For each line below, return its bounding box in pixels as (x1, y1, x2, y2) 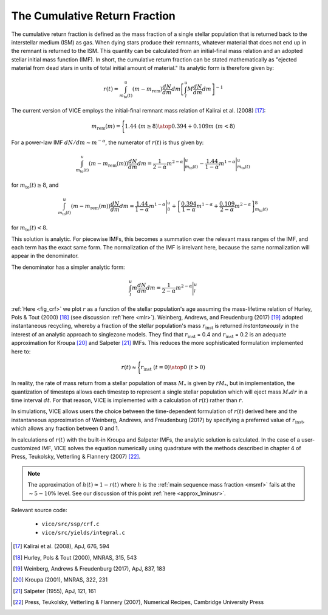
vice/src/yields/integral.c (41, 529, 126, 536)
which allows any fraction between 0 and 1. (11, 425, 120, 432)
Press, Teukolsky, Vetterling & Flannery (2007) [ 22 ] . (11, 453, 141, 460)
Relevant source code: (11, 506, 68, 513)
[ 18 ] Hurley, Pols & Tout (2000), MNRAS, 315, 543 (13, 554, 137, 561)
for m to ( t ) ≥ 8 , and (11, 181, 59, 190)
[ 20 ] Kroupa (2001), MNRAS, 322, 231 (13, 576, 108, 583)
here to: (11, 347, 31, 355)
